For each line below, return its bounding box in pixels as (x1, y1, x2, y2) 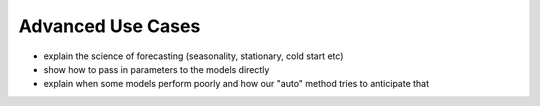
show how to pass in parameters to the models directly (43, 63, 270, 75)
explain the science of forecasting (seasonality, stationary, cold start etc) (43, 50, 344, 62)
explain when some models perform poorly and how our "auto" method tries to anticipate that (43, 78, 430, 90)
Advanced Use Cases (18, 15, 201, 37)
